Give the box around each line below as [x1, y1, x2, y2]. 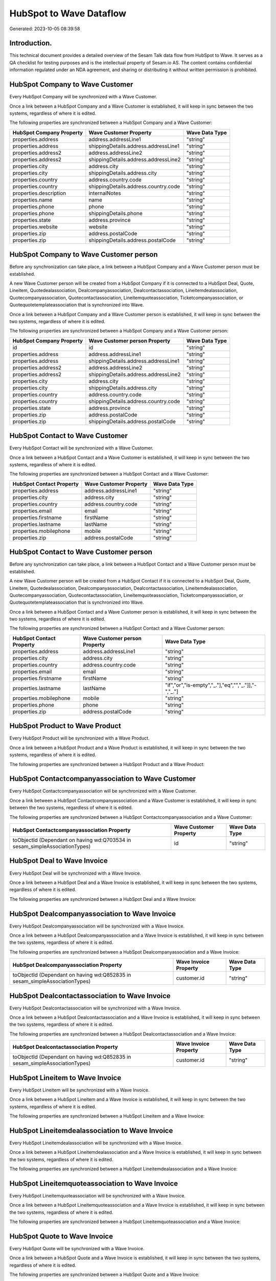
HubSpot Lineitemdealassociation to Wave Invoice [9, 1126, 173, 1135]
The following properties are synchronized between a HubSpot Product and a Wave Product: [9, 761, 205, 767]
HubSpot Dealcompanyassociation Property [12, 961, 122, 968]
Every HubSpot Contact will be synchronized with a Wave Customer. [9, 445, 153, 451]
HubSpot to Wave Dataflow [9, 8, 127, 19]
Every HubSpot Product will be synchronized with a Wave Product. [9, 735, 150, 741]
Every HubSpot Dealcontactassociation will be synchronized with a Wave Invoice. [9, 1005, 181, 1011]
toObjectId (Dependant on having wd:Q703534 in [12, 837, 131, 843]
